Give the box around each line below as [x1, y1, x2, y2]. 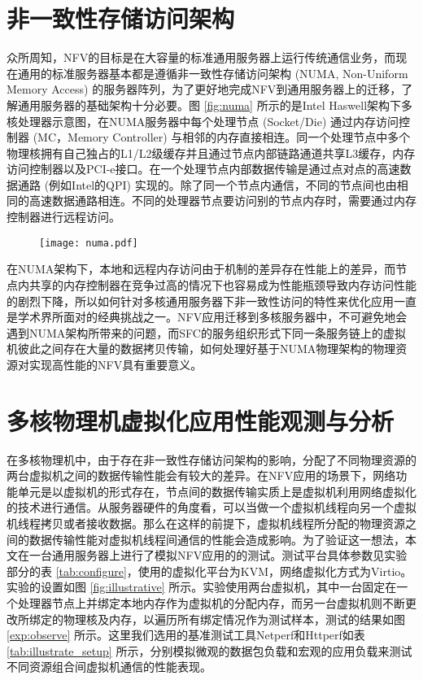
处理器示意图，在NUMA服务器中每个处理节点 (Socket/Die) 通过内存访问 [17, 112, 399, 129]
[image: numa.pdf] [39, 237, 138, 249]
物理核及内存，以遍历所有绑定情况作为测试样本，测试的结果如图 [63, 610, 405, 627]
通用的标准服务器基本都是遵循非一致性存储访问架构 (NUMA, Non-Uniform [17, 64, 408, 81]
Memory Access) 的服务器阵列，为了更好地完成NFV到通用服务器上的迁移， [7, 81, 402, 98]
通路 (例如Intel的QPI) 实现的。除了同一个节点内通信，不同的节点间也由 [17, 176, 397, 193]
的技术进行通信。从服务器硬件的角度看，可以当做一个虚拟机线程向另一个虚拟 [7, 499, 416, 516]
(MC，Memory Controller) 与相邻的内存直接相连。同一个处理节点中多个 [33, 129, 411, 146]
